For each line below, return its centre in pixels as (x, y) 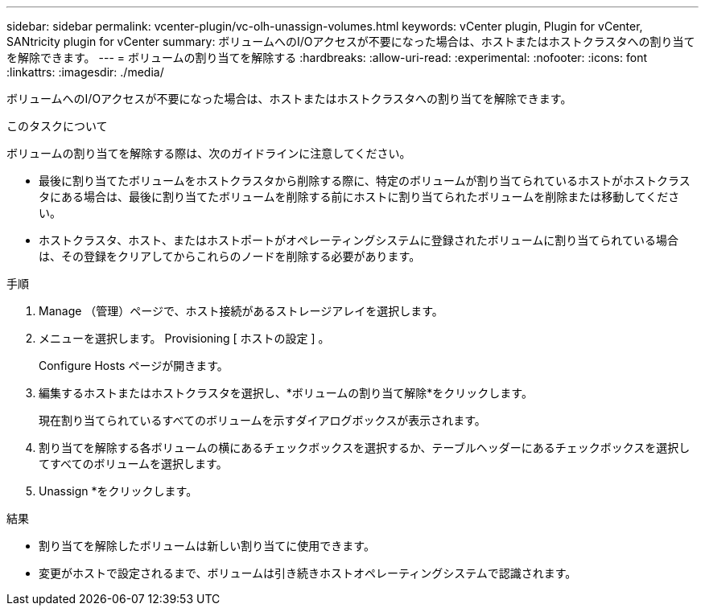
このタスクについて (57, 126)
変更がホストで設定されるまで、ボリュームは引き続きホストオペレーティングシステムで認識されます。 (308, 573)
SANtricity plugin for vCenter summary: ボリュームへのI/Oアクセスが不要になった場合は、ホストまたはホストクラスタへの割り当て (351, 41)
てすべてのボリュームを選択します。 (133, 464)
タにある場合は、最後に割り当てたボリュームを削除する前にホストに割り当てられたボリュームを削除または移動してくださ (359, 197)
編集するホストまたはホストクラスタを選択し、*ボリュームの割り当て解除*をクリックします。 (286, 393)
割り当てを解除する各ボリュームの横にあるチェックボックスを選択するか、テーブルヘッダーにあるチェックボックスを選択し (365, 448)
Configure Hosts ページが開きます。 (134, 366)
